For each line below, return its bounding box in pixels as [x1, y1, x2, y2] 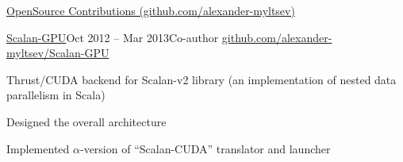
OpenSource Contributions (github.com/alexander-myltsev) [6, 2, 295, 18]
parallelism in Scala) [6, 87, 106, 103]
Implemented [6, 140, 70, 156]
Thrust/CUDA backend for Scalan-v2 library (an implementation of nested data [6, 71, 397, 87]
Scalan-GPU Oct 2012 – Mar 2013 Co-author [6, 29, 219, 45]
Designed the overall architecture [6, 113, 167, 129]
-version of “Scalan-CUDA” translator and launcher [79, 140, 331, 156]
